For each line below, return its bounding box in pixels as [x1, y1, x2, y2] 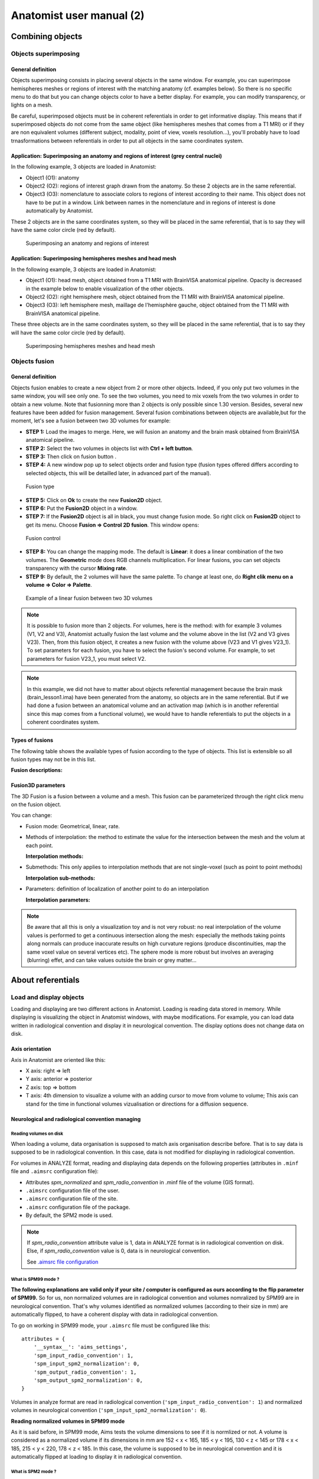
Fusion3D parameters [11, 782, 66, 789]
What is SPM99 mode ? [11, 1277, 60, 1283]
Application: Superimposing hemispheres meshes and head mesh [11, 255, 177, 262]
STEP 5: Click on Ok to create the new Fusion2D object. [25, 496, 162, 503]
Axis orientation [11, 1045, 51, 1052]
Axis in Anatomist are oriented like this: [11, 1056, 106, 1063]
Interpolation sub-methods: [25, 874, 96, 881]
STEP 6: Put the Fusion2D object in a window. [25, 505, 138, 512]
